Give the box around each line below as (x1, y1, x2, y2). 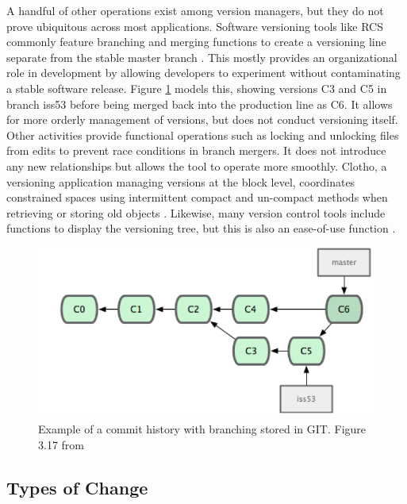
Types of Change (6, 475, 148, 499)
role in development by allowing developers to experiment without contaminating (6, 64, 401, 81)
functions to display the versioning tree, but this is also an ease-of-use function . (6, 220, 396, 237)
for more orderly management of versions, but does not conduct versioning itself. (6, 111, 398, 128)
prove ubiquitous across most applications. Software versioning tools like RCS (6, 17, 383, 34)
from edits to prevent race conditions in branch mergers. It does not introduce (6, 142, 386, 159)
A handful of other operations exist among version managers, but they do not (6, 2, 384, 18)
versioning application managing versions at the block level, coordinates (6, 173, 355, 190)
